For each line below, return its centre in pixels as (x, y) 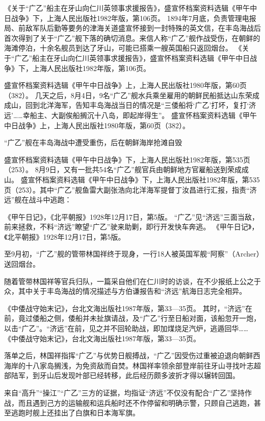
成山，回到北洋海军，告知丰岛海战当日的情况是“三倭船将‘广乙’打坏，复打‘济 (130, 105)
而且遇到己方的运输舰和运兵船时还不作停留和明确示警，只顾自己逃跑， (136, 402)
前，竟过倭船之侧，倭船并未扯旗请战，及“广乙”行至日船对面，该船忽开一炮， (132, 318)
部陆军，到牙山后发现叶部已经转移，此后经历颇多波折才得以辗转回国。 (122, 375)
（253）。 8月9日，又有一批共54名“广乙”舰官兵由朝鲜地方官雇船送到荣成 (123, 169)
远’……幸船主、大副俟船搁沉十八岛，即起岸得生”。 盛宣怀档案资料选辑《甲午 (130, 115)
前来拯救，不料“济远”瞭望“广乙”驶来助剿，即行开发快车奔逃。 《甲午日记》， (131, 227)
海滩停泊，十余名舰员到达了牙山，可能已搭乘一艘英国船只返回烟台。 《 (123, 48)
